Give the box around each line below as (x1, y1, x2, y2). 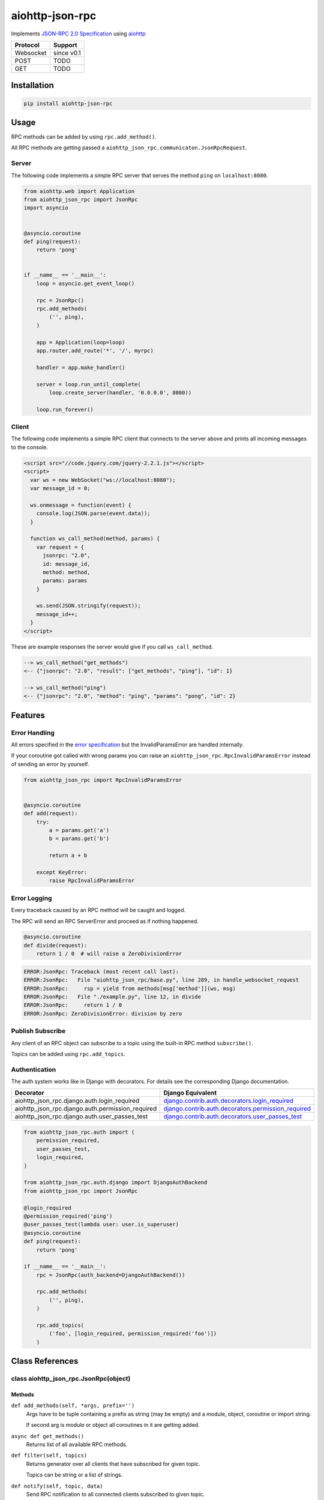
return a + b (49, 852, 88, 859)
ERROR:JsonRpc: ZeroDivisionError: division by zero (23, 1010, 182, 1017)
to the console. (11, 443, 48, 451)
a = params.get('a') (49, 827, 110, 834)
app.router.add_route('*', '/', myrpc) (36, 347, 154, 354)
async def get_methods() (11, 1433, 84, 1439)
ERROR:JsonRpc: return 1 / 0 (23, 1002, 122, 1009)
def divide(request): (23, 942, 88, 949)
